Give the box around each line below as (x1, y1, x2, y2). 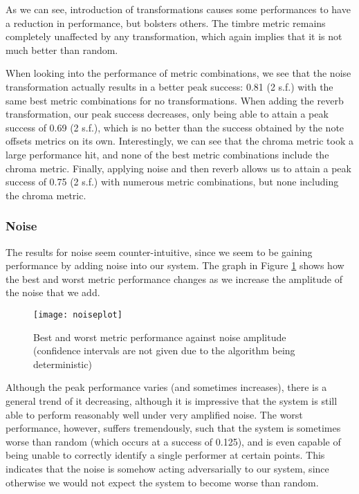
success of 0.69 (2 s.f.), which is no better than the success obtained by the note (6, 120, 344, 134)
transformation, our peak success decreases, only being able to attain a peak (6, 107, 329, 121)
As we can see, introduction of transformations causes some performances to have (6, 2, 351, 16)
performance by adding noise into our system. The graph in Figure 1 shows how (6, 258, 344, 273)
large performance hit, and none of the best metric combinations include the (6, 147, 329, 161)
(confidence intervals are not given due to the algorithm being (33, 343, 295, 358)
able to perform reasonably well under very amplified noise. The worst (6, 407, 303, 421)
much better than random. (6, 42, 118, 57)
